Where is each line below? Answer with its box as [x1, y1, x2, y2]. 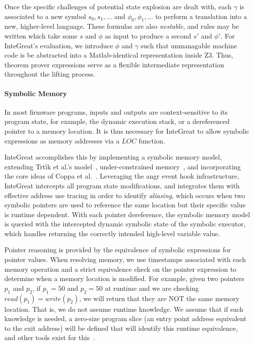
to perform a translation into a [155, 11, 247, 21]
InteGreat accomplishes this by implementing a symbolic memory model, [4, 152, 222, 162]
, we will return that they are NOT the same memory [79, 293, 239, 303]
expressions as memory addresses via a [4, 135, 119, 145]
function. [138, 135, 165, 145]
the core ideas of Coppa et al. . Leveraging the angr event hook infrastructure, [4, 171, 239, 181]
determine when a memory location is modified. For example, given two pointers [4, 273, 245, 283]
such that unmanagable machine [140, 40, 237, 50]
